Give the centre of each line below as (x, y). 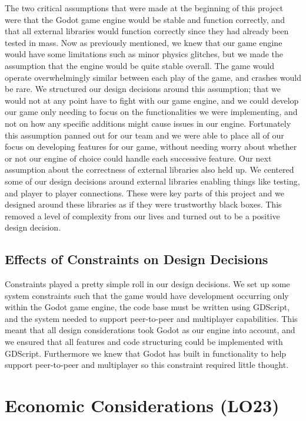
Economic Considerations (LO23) (142, 405)
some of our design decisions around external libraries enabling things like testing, (152, 181)
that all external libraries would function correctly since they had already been (147, 31)
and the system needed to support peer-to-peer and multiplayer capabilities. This (151, 318)
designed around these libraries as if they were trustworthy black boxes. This (143, 204)
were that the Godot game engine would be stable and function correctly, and (145, 19)
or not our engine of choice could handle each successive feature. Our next (138, 158)
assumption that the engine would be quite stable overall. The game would (139, 65)
